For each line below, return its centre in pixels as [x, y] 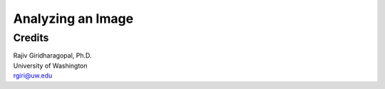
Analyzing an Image [73, 19]
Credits [31, 38]
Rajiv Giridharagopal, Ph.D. [52, 56]
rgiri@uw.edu [33, 75]
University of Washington [51, 66]
